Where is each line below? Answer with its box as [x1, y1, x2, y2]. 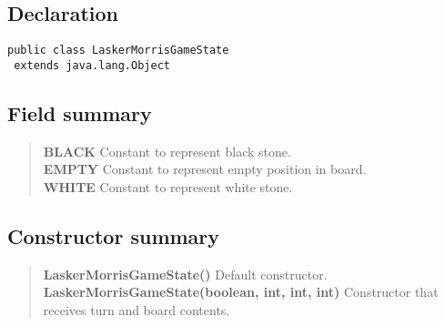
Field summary [7, 98, 152, 127]
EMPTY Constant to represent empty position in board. [43, 159, 367, 178]
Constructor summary [7, 221, 220, 250]
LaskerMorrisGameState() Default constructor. [43, 264, 328, 283]
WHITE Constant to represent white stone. [43, 177, 293, 196]
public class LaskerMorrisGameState [7, 44, 229, 57]
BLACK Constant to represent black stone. [43, 141, 291, 160]
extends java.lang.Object [14, 58, 170, 72]
